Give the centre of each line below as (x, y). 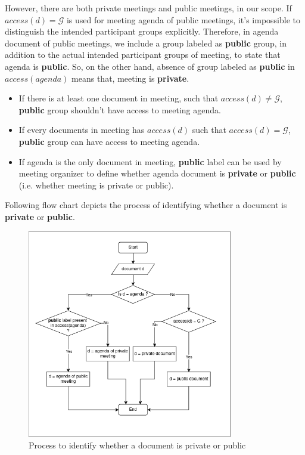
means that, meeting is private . (130, 78)
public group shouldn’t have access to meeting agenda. (120, 109)
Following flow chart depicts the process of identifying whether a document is (146, 205)
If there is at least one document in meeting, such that (119, 98)
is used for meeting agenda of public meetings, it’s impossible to (183, 19)
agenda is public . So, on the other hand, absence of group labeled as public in (150, 66)
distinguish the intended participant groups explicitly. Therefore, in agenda (142, 31)
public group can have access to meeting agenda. (109, 141)
